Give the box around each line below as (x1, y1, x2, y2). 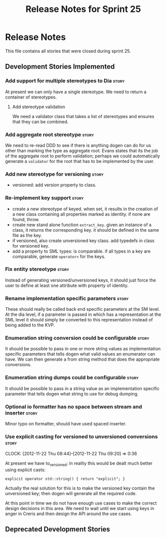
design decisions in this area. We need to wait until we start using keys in (5, 506, 155, 512)
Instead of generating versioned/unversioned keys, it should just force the (5, 277, 156, 283)
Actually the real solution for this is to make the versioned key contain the (5, 485, 155, 491)
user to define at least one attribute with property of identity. (5, 282, 129, 288)
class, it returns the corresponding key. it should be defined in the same (12, 227, 160, 233)
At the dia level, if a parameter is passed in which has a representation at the (5, 311, 162, 317)
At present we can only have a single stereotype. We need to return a (5, 89, 147, 95)
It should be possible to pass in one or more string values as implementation (5, 346, 161, 352)
